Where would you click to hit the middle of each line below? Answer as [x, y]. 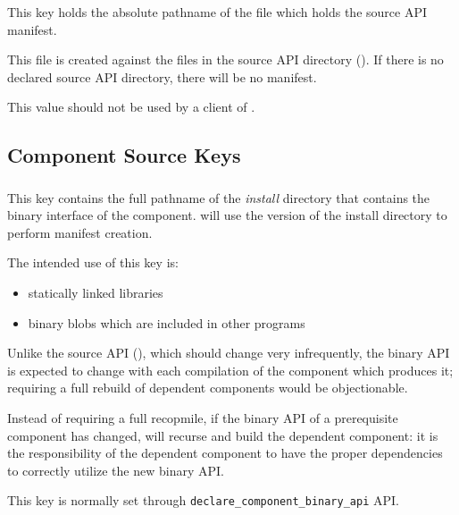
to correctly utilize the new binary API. [116, 470]
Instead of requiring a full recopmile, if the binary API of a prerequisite [203, 418]
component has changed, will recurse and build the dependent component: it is [223, 435]
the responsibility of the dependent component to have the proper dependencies [225, 453]
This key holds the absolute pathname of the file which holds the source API [217, 12]
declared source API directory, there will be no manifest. [162, 76]
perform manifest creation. [80, 232]
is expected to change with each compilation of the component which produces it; [230, 370]
